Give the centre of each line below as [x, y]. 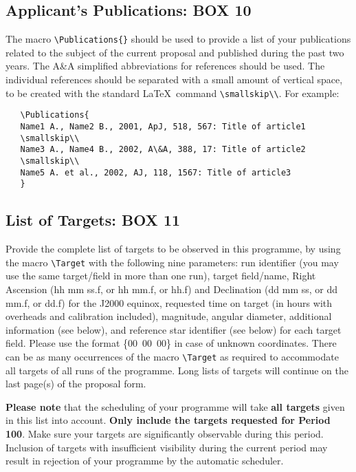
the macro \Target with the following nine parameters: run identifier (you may [172, 262]
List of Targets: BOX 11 [93, 220]
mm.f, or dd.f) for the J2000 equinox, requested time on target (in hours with [169, 302]
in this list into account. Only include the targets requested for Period [168, 420]
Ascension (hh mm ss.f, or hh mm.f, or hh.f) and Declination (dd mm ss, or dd [172, 289]
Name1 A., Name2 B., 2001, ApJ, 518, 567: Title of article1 [163, 126]
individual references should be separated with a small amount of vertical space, [174, 79]
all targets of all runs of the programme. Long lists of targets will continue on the [177, 370]
